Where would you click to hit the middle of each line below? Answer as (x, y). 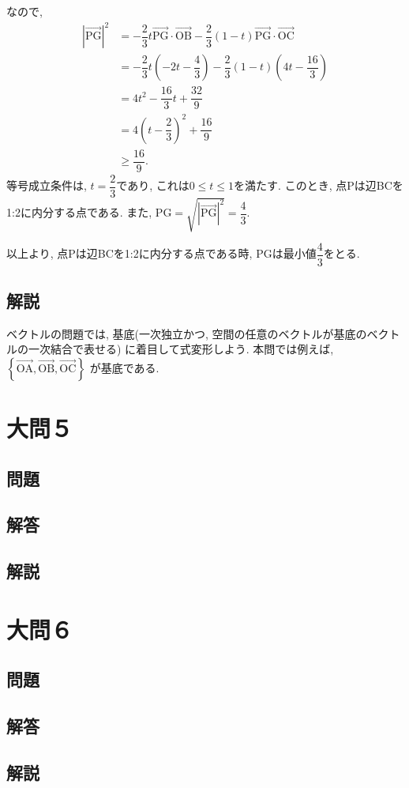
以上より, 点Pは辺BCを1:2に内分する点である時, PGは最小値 (161, 253)
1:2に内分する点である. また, (79, 212)
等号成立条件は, (47, 185)
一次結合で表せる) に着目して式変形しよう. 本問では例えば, (181, 349)
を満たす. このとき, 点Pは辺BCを (319, 185)
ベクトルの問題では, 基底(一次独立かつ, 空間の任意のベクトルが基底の (187, 333)
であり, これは (153, 185)
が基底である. (124, 367)
